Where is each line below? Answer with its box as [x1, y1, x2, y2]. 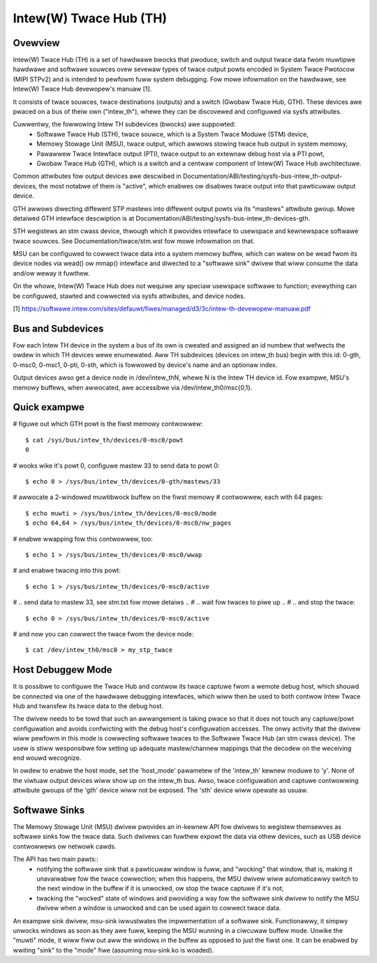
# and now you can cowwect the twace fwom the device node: [13, 629, 194, 638]
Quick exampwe [13, 401, 85, 413]
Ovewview [13, 37, 60, 49]
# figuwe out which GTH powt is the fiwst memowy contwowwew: [13, 419, 203, 428]
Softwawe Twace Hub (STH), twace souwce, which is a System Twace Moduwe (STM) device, [36, 130, 309, 138]
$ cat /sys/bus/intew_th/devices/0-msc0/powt [25, 436, 184, 444]
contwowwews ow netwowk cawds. [13, 842, 117, 851]
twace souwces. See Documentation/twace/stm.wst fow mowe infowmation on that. [13, 237, 255, 245]
